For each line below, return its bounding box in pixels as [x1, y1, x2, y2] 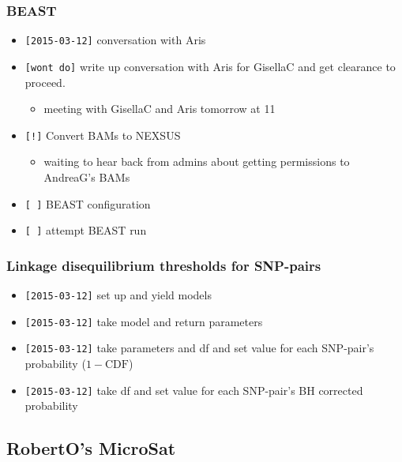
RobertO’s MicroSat [6, 436, 176, 460]
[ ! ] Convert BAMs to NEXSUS [24, 126, 181, 143]
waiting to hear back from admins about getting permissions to [43, 153, 350, 170]
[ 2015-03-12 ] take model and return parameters [24, 313, 263, 329]
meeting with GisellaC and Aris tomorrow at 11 [43, 100, 276, 117]
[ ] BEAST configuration [24, 195, 151, 212]
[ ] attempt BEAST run [24, 222, 147, 239]
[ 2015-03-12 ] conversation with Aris [24, 32, 206, 48]
